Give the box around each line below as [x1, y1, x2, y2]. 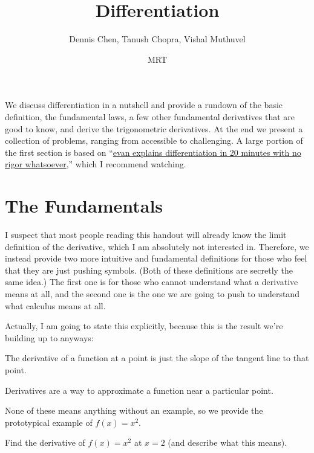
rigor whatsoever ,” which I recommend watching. [5, 158, 186, 170]
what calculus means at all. [5, 299, 106, 312]
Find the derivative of [5, 436, 85, 449]
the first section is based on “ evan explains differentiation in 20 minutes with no [5, 146, 301, 158]
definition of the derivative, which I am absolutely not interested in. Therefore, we [5, 240, 309, 252]
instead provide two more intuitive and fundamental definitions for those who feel [5, 252, 307, 265]
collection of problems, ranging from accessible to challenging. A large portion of [5, 134, 303, 147]
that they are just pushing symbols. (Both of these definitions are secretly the [5, 263, 293, 276]
